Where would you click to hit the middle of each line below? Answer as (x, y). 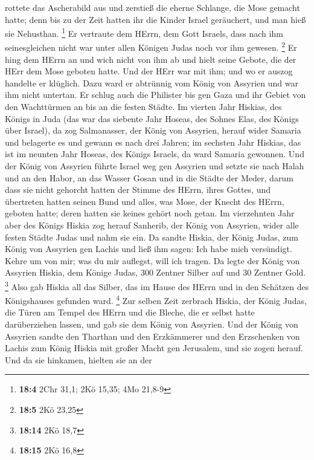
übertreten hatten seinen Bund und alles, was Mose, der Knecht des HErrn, (145, 201)
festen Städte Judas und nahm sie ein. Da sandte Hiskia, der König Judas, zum (152, 237)
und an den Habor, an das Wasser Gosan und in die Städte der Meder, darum (149, 177)
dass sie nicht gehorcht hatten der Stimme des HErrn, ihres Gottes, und (138, 190)
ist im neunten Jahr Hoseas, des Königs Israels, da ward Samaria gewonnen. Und (155, 154)
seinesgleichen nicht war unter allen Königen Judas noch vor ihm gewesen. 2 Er (151, 47)
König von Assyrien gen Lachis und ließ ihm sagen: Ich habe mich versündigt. (149, 249)
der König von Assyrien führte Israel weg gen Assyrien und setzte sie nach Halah (155, 166)
